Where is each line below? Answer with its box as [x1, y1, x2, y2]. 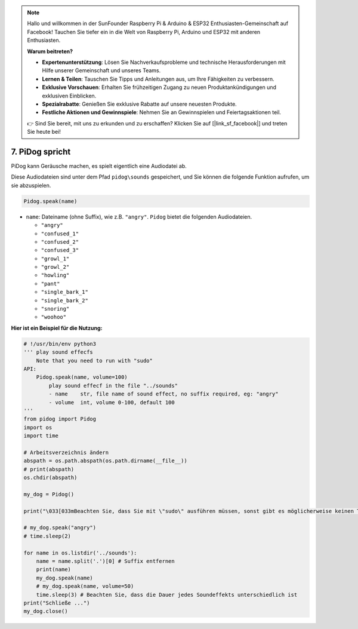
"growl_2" [41, 263, 70, 271]
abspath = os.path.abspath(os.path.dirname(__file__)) [23, 458, 187, 464]
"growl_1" [41, 255, 70, 262]
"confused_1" [41, 230, 79, 237]
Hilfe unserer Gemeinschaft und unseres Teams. [42, 67, 161, 74]
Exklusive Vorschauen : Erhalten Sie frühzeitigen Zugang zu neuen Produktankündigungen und [42, 84, 277, 91]
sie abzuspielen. [11, 182, 51, 189]
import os [23, 424, 53, 431]
